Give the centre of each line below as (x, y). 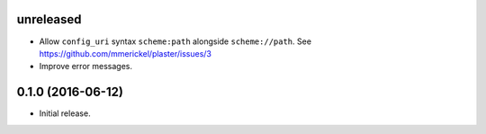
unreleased (49, 19)
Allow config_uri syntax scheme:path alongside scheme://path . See (175, 41)
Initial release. (65, 113)
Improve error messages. (85, 67)
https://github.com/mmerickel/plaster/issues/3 (125, 53)
